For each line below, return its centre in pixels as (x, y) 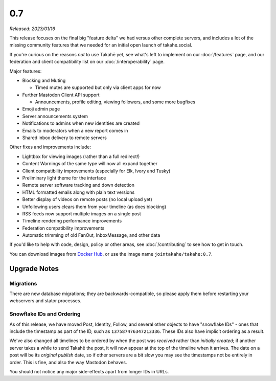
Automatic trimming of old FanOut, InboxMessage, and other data (91, 235)
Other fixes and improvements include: (50, 147)
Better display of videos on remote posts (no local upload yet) (87, 199)
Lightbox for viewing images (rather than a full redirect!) (81, 156)
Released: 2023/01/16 (32, 29)
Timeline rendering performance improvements (72, 221)
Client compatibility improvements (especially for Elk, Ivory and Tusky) (96, 171)
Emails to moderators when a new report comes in (75, 130)
